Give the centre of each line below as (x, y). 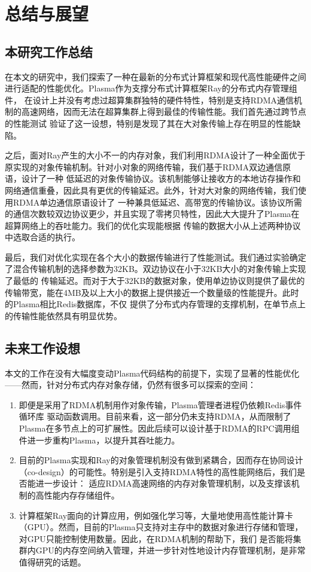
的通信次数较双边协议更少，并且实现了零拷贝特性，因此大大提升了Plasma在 (152, 214)
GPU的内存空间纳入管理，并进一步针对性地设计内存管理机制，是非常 (170, 550)
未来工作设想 (42, 348)
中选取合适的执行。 (42, 237)
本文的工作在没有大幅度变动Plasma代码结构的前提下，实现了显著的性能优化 (152, 373)
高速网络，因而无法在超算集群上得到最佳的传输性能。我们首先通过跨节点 (164, 111)
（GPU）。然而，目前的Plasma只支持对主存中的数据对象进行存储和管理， (161, 527)
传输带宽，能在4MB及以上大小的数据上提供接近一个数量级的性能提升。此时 (152, 292)
